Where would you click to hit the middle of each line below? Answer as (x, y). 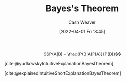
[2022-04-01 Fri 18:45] (82, 31)
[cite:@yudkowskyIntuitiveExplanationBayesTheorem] (59, 63)
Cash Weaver (82, 22)
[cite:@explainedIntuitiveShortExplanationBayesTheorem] (63, 73)
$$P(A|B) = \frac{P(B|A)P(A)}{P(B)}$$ (82, 54)
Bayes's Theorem (82, 9)
